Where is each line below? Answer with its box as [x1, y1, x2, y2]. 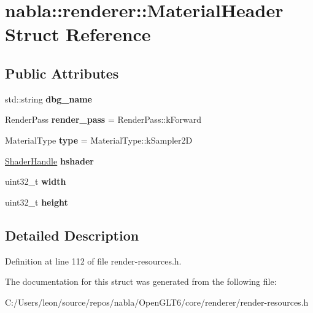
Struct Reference [5, 21, 151, 47]
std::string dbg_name [5, 92, 92, 105]
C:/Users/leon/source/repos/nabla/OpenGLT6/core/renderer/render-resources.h [5, 295, 309, 308]
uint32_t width [5, 175, 66, 188]
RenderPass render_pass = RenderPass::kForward [5, 113, 202, 126]
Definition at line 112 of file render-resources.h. [5, 254, 182, 267]
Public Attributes [5, 63, 119, 82]
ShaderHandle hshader [5, 154, 94, 167]
